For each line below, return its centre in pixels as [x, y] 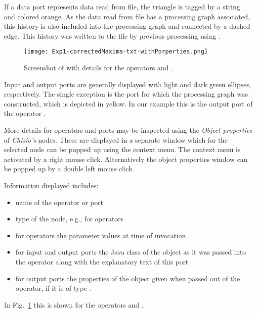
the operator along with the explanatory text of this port [102, 261]
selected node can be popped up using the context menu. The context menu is [122, 149]
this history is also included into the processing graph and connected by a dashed [127, 26]
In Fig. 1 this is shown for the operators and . [74, 304]
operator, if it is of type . [53, 288]
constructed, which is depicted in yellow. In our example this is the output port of [128, 103]
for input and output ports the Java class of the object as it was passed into [131, 252]
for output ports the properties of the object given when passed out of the [128, 278]
